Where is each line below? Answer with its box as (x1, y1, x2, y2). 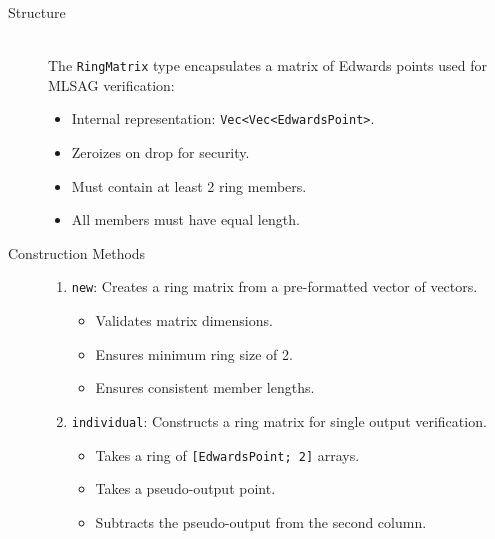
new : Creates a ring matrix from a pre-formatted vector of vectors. (71, 276, 478, 297)
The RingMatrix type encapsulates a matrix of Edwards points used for (48, 55, 488, 76)
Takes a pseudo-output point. (95, 478, 276, 499)
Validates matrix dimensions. (95, 310, 273, 331)
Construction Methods (8, 242, 146, 263)
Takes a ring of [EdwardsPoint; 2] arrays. (95, 444, 360, 465)
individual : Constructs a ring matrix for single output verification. (71, 410, 487, 431)
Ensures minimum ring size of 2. (95, 343, 293, 364)
